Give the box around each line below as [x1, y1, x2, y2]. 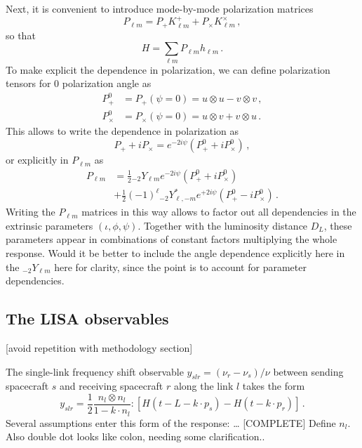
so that [6, 27, 36, 42]
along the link [173, 378, 234, 393]
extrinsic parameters [6, 218, 93, 232]
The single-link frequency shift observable [6, 364, 184, 378]
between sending [273, 364, 344, 378]
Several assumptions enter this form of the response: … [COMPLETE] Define [6, 415, 336, 430]
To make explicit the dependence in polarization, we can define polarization [6, 62, 330, 77]
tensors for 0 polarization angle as [6, 76, 152, 91]
